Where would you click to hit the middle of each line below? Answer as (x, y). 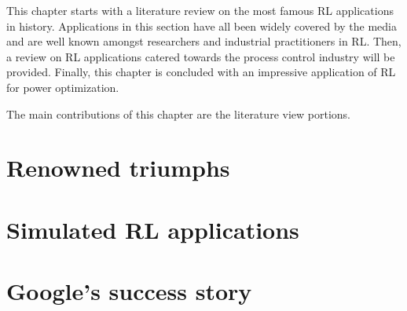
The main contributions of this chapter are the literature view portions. (178, 113)
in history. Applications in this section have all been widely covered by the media (202, 26)
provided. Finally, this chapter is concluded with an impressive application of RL (201, 72)
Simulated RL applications (153, 229)
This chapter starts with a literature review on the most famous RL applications (200, 10)
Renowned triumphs (118, 168)
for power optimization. (63, 87)
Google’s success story (129, 291)
